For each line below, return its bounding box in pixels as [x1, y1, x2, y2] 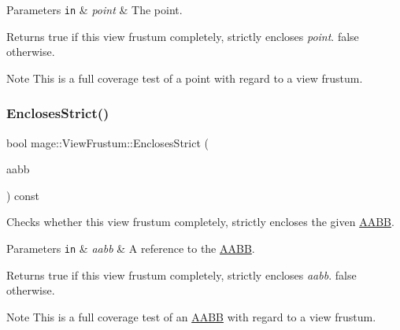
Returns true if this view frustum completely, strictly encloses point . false [6, 28, 359, 44]
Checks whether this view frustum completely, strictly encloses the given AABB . [6, 213, 394, 230]
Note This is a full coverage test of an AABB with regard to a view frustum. [6, 308, 376, 324]
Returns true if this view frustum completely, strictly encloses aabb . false [6, 266, 357, 283]
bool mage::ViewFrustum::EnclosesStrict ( [6, 134, 209, 150]
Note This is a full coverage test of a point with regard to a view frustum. [6, 69, 363, 86]
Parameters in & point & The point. [6, 2, 183, 17]
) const [6, 187, 40, 203]
